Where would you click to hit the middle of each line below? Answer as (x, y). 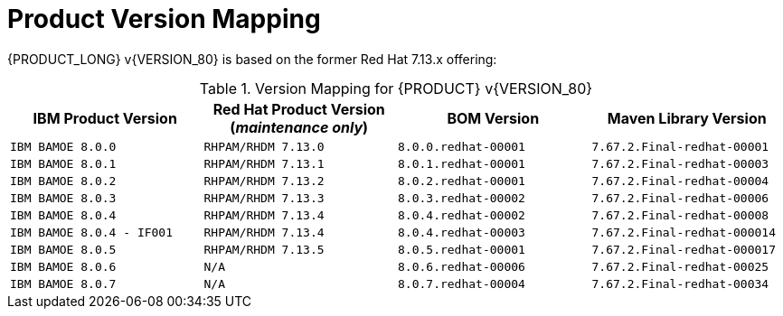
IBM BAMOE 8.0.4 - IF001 (92, 232)
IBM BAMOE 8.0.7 (63, 283)
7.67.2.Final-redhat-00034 (680, 283)
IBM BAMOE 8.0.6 (63, 266)
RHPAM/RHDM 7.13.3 (264, 198)
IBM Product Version (105, 118)
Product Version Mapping (164, 19)
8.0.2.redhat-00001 (462, 181)
